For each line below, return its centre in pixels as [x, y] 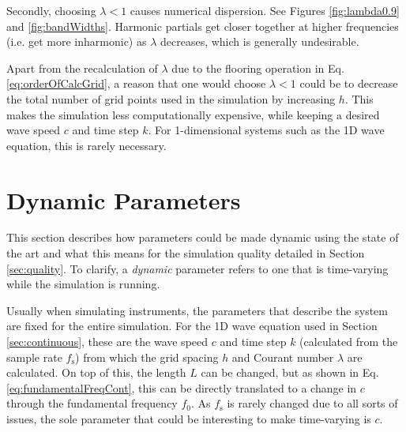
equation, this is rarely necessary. [86, 145]
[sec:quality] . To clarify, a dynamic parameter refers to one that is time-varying [197, 268]
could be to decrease [349, 83]
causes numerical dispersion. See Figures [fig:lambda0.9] [265, 10]
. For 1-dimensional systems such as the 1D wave [266, 130]
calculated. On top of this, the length [96, 372]
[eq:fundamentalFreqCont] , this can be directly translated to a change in [182, 387]
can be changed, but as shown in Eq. [290, 372]
